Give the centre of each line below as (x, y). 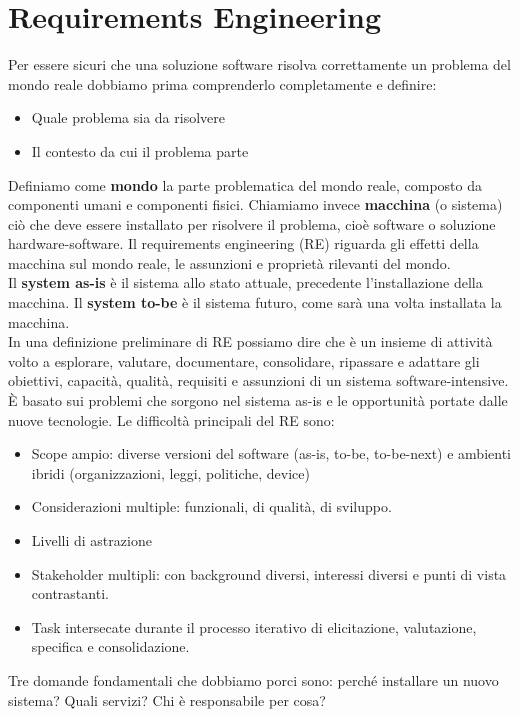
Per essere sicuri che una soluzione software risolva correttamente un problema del (259, 64)
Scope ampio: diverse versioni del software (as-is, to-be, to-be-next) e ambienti (271, 453)
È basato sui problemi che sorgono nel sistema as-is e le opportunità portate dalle (258, 400)
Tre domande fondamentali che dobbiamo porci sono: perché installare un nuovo (253, 679)
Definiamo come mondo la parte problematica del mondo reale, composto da (245, 184)
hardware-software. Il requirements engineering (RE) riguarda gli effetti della (243, 243)
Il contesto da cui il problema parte (140, 150)
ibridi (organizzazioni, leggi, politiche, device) (170, 472)
